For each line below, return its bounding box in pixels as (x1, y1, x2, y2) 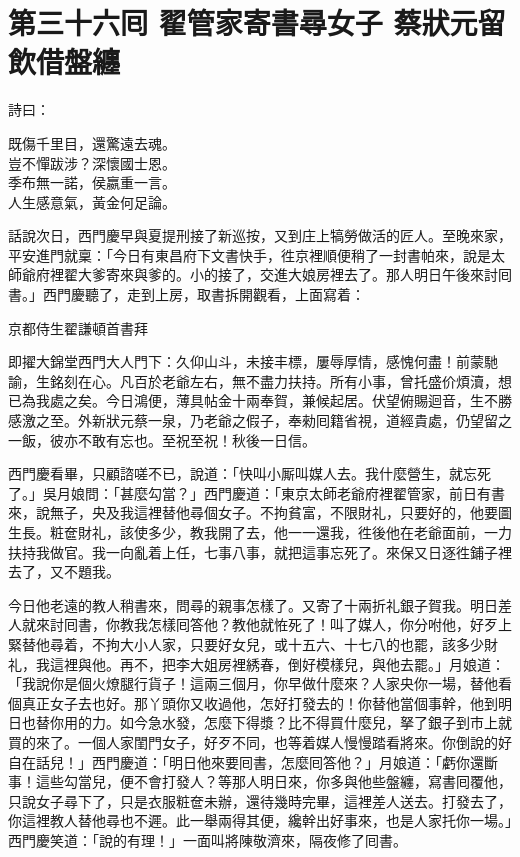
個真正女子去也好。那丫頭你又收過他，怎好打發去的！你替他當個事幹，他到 (8, 692, 498, 713)
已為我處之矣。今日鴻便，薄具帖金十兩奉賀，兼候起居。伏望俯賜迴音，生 (8, 390, 484, 411)
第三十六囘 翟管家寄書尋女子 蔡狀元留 (8, 2, 506, 43)
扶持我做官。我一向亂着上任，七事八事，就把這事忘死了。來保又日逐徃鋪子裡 (8, 541, 512, 562)
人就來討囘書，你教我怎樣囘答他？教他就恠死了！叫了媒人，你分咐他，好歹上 (8, 614, 512, 635)
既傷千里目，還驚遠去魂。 (8, 132, 176, 153)
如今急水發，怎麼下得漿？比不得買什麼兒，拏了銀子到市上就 (119, 712, 512, 733)
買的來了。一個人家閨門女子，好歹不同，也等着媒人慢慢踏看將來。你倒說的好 (8, 731, 512, 752)
